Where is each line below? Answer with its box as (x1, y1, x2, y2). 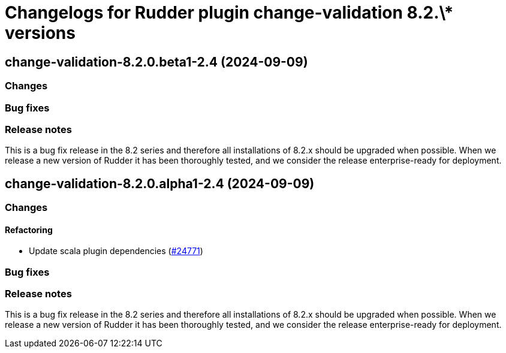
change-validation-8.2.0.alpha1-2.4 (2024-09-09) (5, 176, 315, 191)
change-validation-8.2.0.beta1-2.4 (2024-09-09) (5, 54, 308, 70)
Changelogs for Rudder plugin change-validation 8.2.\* (5, 2, 454, 23)
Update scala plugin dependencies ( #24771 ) (29, 246, 203, 257)
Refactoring (5, 224, 53, 235)
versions (5, 23, 76, 43)
